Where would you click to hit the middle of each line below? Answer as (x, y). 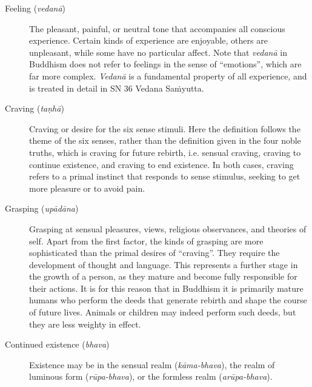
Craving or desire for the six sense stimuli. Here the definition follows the (165, 128)
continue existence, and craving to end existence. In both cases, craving (161, 164)
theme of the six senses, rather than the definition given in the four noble (165, 140)
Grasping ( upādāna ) (42, 208)
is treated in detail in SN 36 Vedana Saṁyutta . (117, 88)
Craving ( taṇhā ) (35, 108)
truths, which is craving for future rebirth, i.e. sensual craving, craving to (165, 152)
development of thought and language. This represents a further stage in (164, 264)
